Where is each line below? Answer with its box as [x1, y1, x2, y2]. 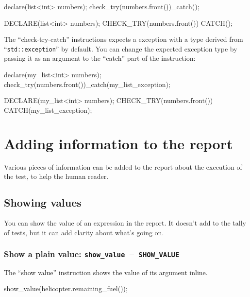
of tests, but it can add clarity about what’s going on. [4, 227, 164, 237]
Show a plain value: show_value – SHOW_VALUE [4, 248, 180, 260]
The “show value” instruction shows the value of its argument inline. [4, 267, 208, 277]
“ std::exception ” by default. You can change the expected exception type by [4, 43, 237, 53]
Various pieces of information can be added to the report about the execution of [4, 161, 242, 172]
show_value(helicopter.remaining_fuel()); [4, 283, 128, 294]
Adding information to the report [4, 133, 233, 153]
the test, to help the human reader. [4, 171, 109, 181]
